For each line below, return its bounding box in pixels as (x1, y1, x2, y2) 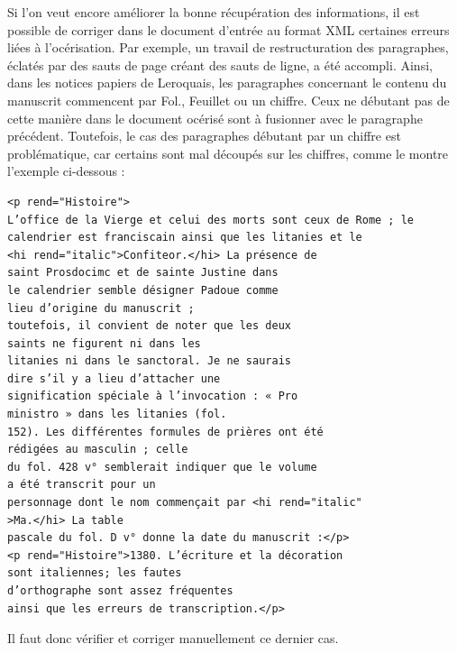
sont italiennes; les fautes (7, 566, 182, 580)
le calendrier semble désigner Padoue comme (7, 283, 279, 297)
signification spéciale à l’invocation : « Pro (7, 390, 298, 403)
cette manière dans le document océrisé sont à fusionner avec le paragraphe (7, 108, 423, 127)
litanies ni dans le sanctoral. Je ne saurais (7, 354, 291, 368)
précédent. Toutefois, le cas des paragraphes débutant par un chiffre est (7, 126, 401, 145)
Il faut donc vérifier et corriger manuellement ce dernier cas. (7, 629, 339, 648)
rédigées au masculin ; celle (7, 443, 188, 456)
